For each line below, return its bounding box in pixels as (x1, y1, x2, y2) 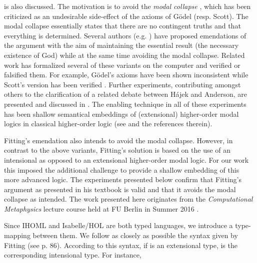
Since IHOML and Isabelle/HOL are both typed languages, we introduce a (4, 220, 233, 231)
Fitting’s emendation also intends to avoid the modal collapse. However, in (4, 135, 233, 145)
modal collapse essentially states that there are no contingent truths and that (4, 20, 241, 31)
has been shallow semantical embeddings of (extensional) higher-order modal (4, 108, 239, 119)
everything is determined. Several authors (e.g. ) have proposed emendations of (4, 30, 246, 40)
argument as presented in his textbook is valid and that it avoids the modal (4, 184, 236, 194)
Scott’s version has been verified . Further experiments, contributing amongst (4, 79, 241, 89)
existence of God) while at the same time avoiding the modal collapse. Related (4, 49, 245, 60)
